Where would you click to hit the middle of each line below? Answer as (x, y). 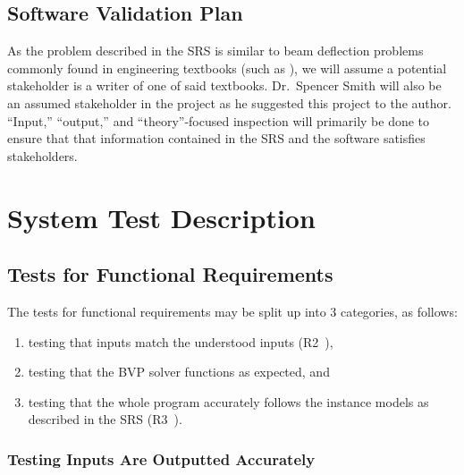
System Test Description (161, 217)
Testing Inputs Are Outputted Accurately (161, 458)
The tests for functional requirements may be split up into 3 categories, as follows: (232, 311)
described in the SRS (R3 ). (105, 419)
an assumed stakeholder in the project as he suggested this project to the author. (229, 102)
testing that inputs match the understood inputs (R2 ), (181, 341)
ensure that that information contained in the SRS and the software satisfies (216, 138)
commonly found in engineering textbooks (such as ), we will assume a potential (227, 68)
